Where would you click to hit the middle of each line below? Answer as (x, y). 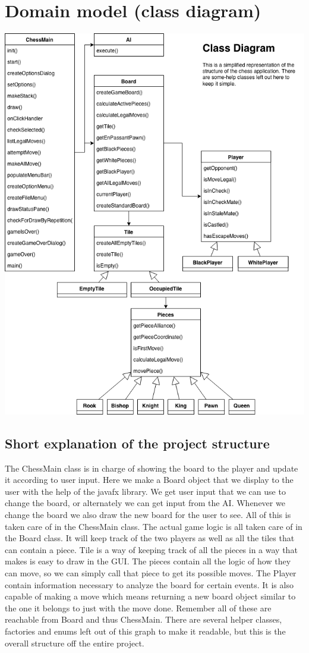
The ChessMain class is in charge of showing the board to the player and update (152, 468)
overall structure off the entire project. (75, 643)
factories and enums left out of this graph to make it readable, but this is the (145, 631)
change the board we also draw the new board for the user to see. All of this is (148, 515)
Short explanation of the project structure (137, 443)
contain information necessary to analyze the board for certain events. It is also (149, 584)
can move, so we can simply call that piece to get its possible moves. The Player (151, 573)
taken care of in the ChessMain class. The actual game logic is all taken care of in (154, 526)
